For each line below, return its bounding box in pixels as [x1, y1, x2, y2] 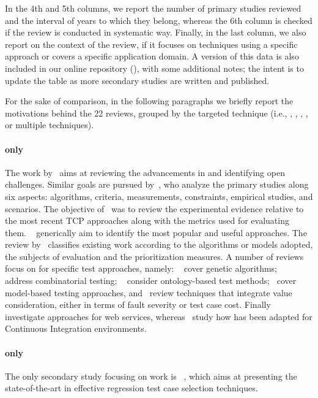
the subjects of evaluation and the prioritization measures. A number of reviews [5, 250, 304, 262]
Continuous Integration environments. [5, 322, 147, 335]
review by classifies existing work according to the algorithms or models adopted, [5, 238, 313, 251]
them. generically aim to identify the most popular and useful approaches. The [5, 226, 307, 239]
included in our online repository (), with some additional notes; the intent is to [5, 61, 304, 74]
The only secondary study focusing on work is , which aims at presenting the [5, 369, 297, 382]
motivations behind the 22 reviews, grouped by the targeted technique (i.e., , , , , [5, 106, 308, 119]
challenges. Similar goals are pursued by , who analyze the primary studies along [5, 178, 309, 191]
